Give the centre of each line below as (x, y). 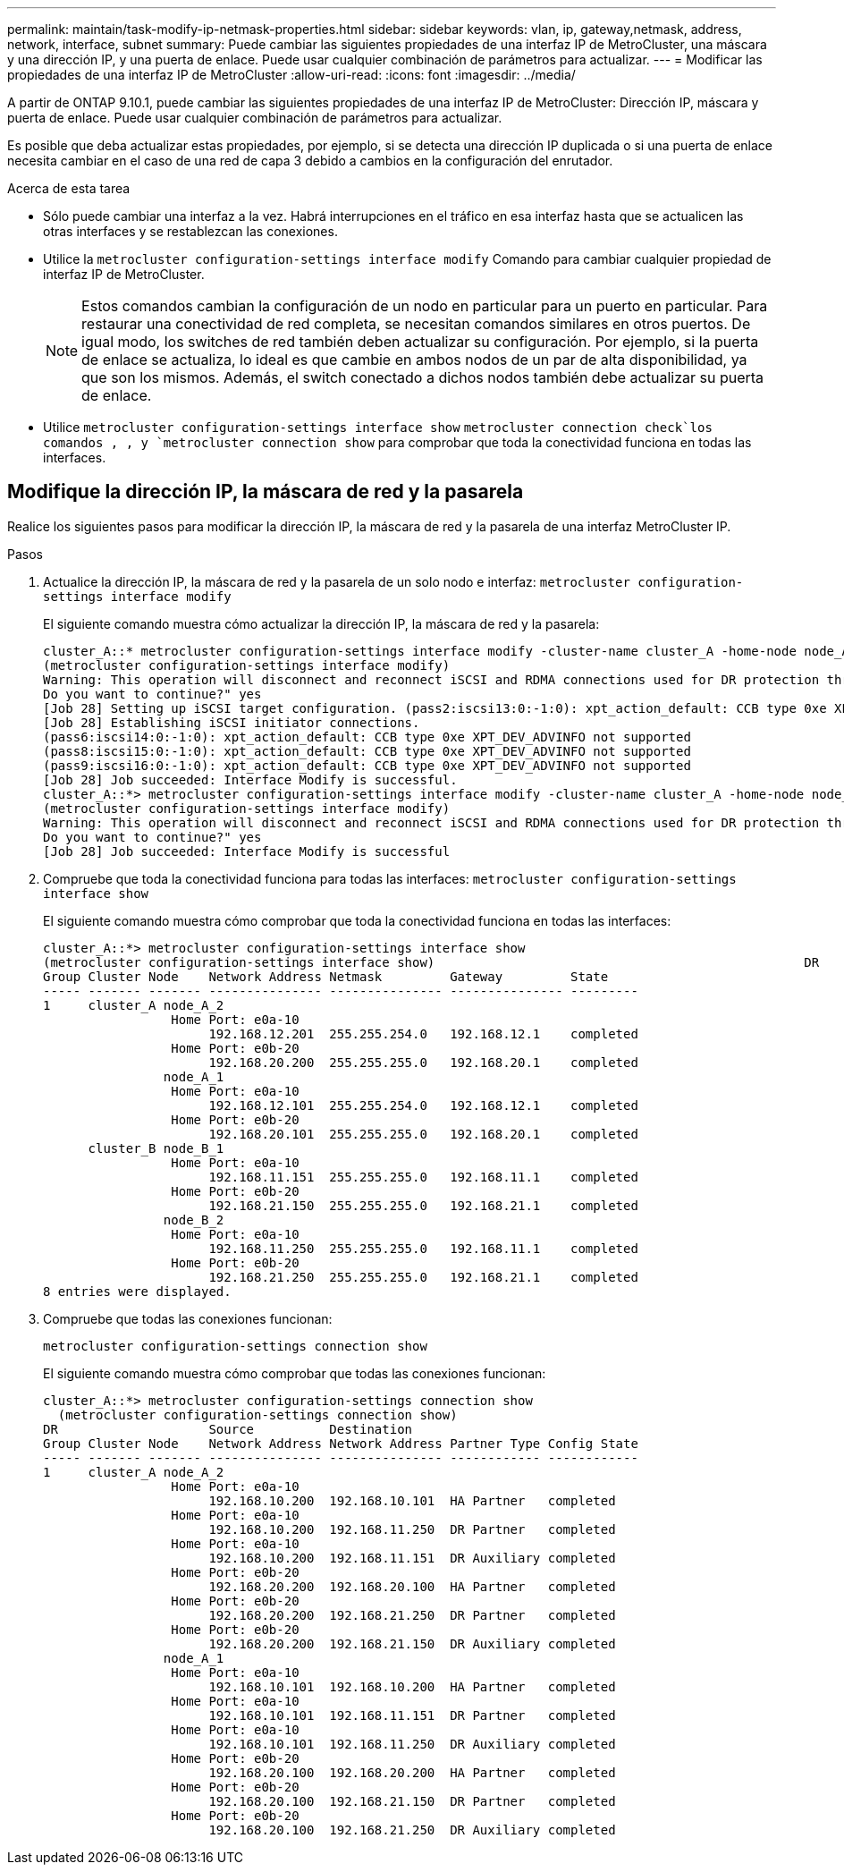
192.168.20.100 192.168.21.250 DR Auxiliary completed (412, 1830)
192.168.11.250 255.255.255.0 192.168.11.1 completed (423, 1248)
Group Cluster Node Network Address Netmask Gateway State (326, 976)
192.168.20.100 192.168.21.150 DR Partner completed (412, 1801)
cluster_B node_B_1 (156, 1148)
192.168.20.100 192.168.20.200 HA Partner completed (412, 1772)
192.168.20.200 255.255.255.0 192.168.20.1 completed (423, 1062)
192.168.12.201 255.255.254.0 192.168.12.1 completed (423, 1033)
